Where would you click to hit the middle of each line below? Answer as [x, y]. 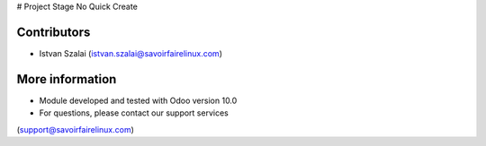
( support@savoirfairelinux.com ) [76, 129]
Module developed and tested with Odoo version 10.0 [138, 100]
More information [67, 79]
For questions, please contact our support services [134, 113]
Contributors [54, 32]
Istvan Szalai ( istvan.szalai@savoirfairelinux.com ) [130, 53]
